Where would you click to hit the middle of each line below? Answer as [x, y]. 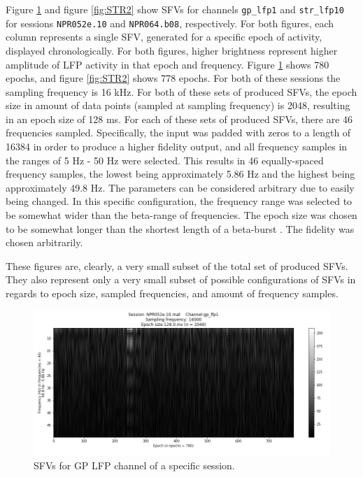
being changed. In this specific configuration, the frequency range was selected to [179, 201]
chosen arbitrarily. [44, 242]
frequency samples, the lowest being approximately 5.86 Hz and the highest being [180, 174]
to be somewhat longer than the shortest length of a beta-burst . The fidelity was [180, 228]
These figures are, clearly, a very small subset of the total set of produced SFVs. [177, 265]
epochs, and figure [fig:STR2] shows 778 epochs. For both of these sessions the [173, 78]
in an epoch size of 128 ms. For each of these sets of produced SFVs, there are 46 [179, 119]
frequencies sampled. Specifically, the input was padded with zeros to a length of [178, 133]
